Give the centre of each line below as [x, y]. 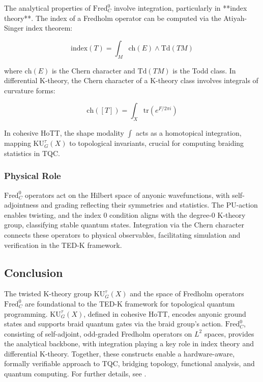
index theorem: [49, 28]
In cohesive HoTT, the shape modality [64, 133]
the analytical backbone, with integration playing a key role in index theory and [129, 343]
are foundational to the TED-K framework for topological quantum [130, 303]
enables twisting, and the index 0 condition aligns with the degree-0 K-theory [125, 214]
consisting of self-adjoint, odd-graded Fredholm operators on [98, 333]
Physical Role [33, 176]
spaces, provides [229, 333]
